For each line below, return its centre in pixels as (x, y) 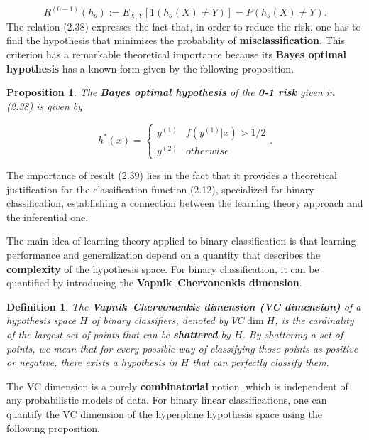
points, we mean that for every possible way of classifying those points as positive (182, 348)
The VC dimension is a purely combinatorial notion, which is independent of (177, 386)
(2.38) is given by (45, 106)
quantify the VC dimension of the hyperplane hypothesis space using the (164, 413)
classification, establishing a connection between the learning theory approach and (185, 203)
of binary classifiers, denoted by (160, 320)
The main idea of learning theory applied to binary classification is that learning (181, 241)
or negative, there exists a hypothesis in (92, 362)
